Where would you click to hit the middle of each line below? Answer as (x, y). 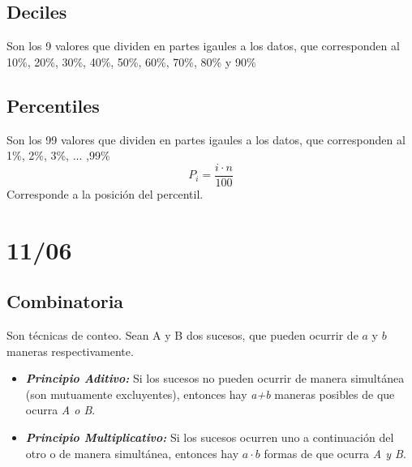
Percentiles (53, 105)
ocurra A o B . (60, 410)
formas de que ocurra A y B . (335, 453)
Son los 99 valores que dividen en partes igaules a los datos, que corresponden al (206, 139)
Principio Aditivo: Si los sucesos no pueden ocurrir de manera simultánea (215, 378)
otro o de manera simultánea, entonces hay (132, 453)
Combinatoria (65, 301)
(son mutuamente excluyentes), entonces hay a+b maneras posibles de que (210, 394)
